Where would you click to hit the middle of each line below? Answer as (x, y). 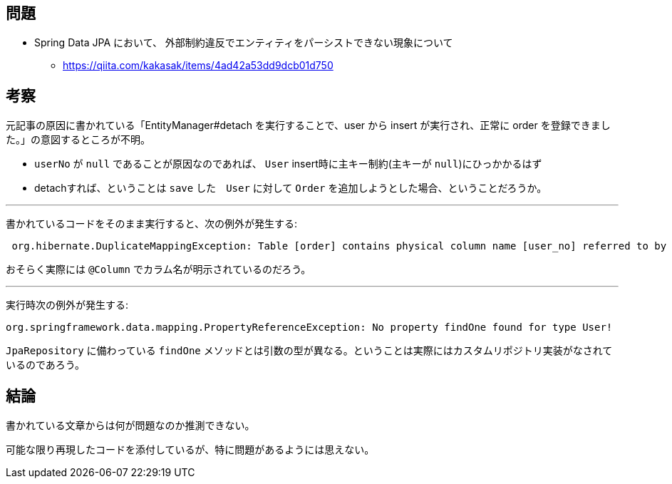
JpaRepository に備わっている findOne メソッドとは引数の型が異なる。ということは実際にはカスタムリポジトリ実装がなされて (309, 351)
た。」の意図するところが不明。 (78, 140)
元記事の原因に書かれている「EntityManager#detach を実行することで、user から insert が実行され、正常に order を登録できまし (308, 125)
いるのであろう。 (46, 365)
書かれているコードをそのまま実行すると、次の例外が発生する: (152, 224)
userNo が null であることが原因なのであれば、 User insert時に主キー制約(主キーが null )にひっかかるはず (288, 164)
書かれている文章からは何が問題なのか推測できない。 (130, 426)
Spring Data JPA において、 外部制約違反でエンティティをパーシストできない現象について (244, 43)
